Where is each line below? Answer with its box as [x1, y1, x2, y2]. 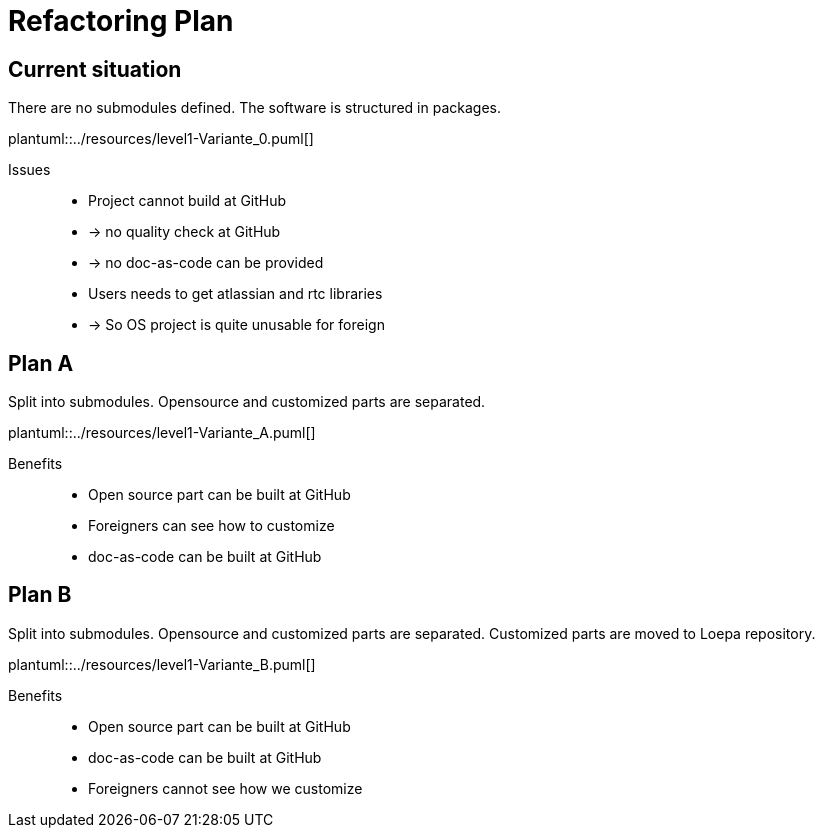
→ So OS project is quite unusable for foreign [88, 316, 385, 334]
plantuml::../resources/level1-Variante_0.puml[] [8, 130, 314, 148]
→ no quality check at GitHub [88, 223, 281, 241]
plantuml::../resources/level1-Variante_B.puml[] [8, 655, 316, 673]
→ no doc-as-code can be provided [88, 254, 324, 272]
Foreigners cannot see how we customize [88, 779, 363, 797]
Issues [8, 161, 51, 179]
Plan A [8, 350, 74, 376]
